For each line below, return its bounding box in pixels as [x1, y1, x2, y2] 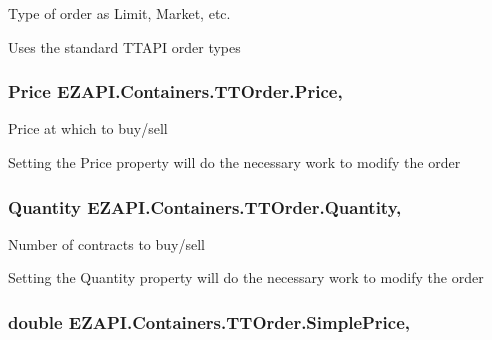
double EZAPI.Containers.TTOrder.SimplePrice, [8, 309, 411, 334]
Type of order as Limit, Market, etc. [8, 3, 231, 23]
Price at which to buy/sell [8, 118, 168, 139]
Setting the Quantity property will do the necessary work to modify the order [8, 267, 484, 288]
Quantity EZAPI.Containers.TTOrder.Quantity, [8, 194, 402, 219]
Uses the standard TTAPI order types [8, 36, 241, 57]
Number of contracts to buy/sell [8, 233, 206, 254]
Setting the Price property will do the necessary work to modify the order [8, 152, 461, 172]
